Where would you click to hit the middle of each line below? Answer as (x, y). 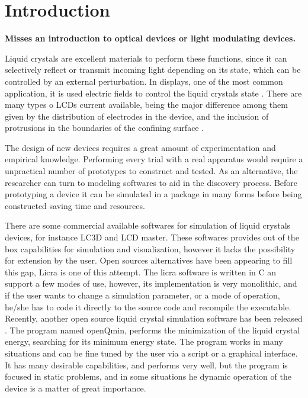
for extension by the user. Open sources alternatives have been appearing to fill (149, 260)
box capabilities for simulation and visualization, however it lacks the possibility (150, 248)
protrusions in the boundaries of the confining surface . (105, 128)
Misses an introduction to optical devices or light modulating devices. (150, 38)
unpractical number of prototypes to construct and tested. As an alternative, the (151, 171)
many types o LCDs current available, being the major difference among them (146, 105)
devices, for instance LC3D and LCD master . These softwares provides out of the (152, 237)
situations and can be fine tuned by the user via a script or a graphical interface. (151, 353)
